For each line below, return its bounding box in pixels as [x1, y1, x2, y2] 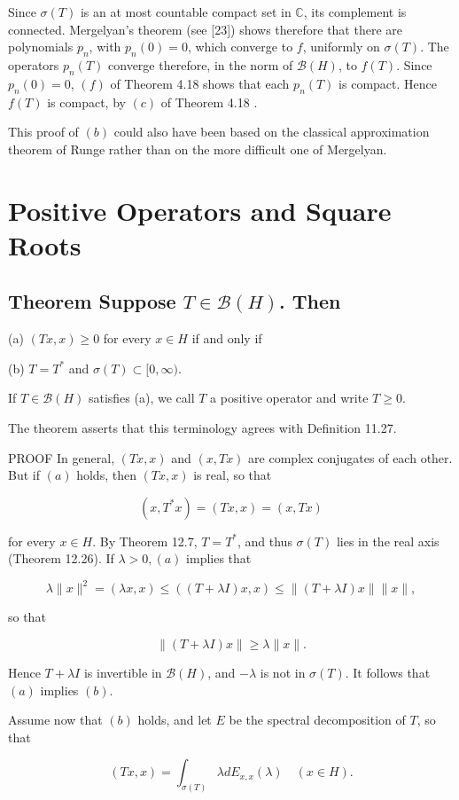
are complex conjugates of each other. [248, 448, 453, 467]
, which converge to [187, 37, 293, 56]
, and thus [237, 531, 292, 550]
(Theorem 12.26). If [8, 549, 114, 568]
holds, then [76, 466, 136, 484]
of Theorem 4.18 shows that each [110, 74, 290, 92]
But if [8, 466, 40, 484]
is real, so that [193, 466, 272, 484]
